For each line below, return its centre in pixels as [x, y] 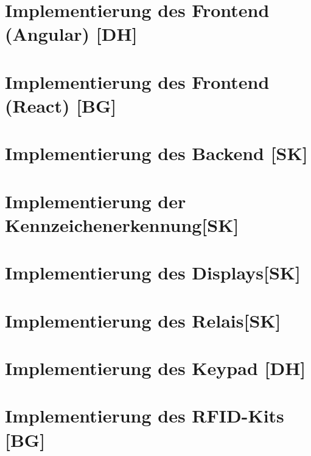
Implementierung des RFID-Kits [145, 416]
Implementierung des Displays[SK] [153, 272]
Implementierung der [96, 201]
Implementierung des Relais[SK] [143, 320]
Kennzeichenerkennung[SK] [122, 224]
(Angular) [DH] [71, 34]
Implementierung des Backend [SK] [156, 153]
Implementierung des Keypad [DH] [155, 368]
